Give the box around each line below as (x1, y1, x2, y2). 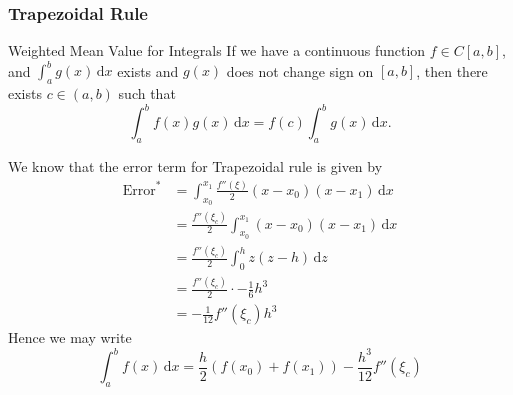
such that (118, 83, 176, 104)
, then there (416, 60, 488, 81)
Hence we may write (8, 327, 132, 348)
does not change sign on (226, 60, 374, 81)
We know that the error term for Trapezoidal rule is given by (8, 156, 383, 176)
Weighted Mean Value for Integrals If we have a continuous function (8, 40, 426, 61)
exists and (117, 60, 179, 81)
